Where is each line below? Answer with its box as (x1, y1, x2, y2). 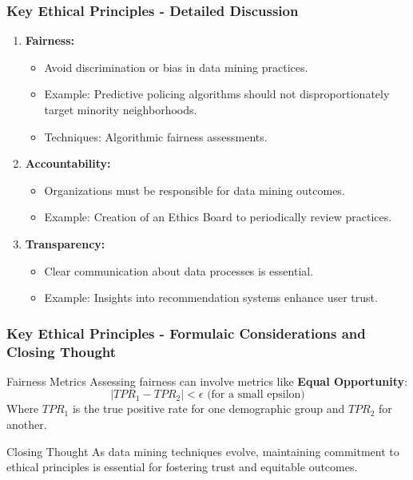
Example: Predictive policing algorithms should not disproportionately (44, 85, 390, 102)
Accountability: (25, 155, 111, 172)
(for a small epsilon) (207, 389, 305, 401)
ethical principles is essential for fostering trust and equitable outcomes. (6, 458, 358, 475)
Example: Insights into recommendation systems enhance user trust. (44, 289, 378, 306)
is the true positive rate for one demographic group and (72, 400, 345, 417)
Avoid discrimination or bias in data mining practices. (44, 58, 308, 75)
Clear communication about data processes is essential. (44, 262, 314, 279)
